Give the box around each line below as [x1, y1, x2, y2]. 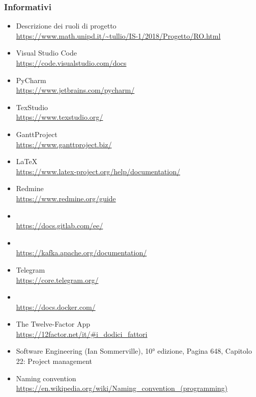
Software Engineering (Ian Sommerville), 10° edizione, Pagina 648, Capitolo [16, 346, 252, 356]
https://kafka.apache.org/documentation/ [16, 247, 147, 258]
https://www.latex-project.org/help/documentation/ [16, 166, 180, 176]
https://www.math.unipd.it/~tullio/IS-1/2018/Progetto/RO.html [16, 30, 221, 41]
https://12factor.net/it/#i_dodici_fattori [16, 328, 148, 339]
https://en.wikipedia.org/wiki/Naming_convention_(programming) [16, 383, 228, 393]
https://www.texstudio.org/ [16, 112, 103, 122]
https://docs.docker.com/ [16, 301, 96, 312]
